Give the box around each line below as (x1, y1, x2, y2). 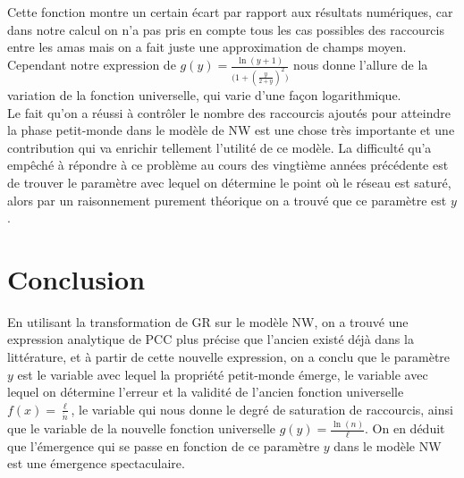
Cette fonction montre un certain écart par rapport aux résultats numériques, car (7, 3, 453, 21)
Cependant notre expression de (7, 55, 176, 74)
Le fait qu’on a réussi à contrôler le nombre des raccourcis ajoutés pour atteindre (7, 103, 451, 122)
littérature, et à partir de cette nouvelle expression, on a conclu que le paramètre (7, 348, 451, 366)
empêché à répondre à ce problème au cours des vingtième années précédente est (7, 155, 449, 174)
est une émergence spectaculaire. (7, 454, 185, 473)
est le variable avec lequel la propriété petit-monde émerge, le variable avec (17, 365, 428, 383)
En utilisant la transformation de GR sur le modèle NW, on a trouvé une (7, 312, 409, 331)
